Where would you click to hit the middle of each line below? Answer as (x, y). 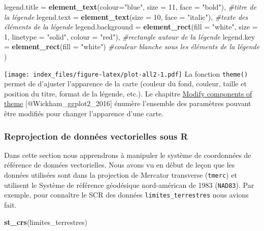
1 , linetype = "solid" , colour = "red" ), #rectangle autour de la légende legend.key (130, 36)
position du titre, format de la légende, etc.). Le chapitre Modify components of (128, 93)
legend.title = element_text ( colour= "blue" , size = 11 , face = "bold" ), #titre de (130, 7)
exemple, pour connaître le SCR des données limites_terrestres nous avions (126, 195)
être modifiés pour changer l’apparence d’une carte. (84, 113)
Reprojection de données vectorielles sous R (96, 136)
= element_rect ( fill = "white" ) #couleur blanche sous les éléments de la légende (132, 46)
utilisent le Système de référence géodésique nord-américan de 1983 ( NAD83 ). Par (129, 185)
